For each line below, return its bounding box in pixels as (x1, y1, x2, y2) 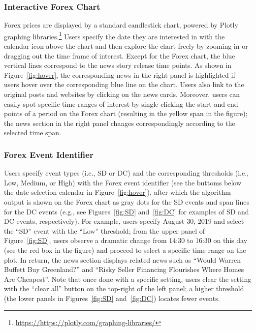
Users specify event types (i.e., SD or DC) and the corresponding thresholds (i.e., (4, 168, 249, 178)
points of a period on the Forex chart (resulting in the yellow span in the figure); (4, 108, 248, 119)
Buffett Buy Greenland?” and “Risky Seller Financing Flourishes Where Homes (4, 264, 244, 274)
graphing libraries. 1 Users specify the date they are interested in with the (4, 30, 225, 41)
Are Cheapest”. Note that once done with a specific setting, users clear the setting (4, 273, 252, 284)
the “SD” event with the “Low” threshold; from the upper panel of (4, 225, 205, 236)
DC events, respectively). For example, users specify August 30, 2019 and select (4, 216, 244, 226)
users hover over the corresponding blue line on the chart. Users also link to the (4, 79, 244, 90)
